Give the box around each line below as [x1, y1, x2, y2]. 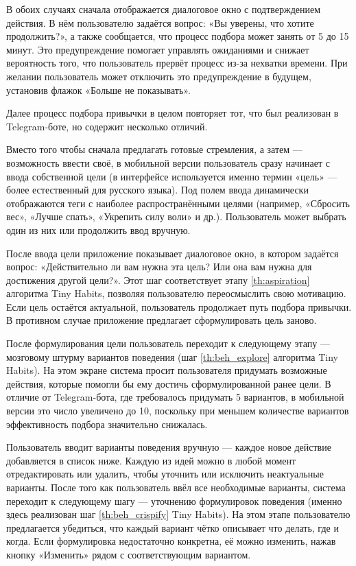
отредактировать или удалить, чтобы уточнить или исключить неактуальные [6, 467, 324, 481]
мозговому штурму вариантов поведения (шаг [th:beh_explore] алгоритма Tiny [6, 349, 338, 364]
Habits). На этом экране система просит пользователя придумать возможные [6, 363, 327, 377]
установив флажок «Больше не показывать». [6, 82, 191, 97]
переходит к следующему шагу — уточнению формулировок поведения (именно [6, 493, 342, 508]
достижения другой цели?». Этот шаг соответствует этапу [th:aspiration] [6, 272, 310, 287]
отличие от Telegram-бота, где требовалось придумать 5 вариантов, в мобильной [6, 390, 344, 404]
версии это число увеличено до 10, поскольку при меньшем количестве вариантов [6, 403, 349, 418]
